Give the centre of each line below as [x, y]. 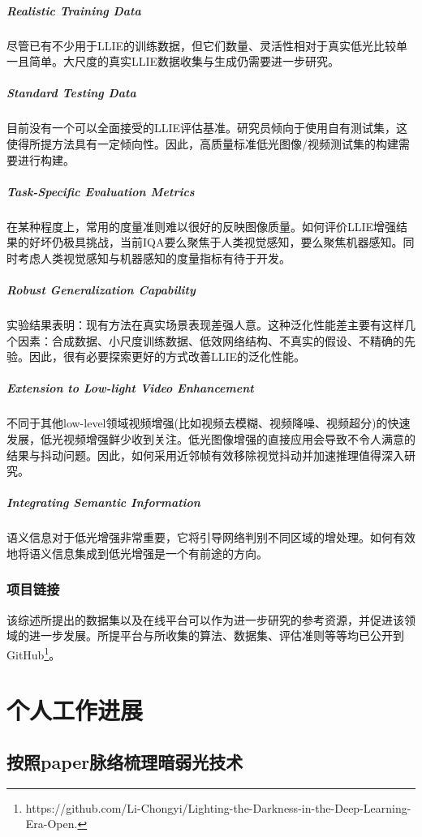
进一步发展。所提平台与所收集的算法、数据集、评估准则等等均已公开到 [216, 635]
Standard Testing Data [71, 93]
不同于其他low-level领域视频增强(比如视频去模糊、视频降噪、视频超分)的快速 [209, 423]
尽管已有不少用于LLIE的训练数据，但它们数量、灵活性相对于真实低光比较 [202, 45]
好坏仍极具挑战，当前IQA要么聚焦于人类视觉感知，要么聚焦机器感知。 [216, 242]
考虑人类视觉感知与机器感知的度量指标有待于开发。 [154, 258]
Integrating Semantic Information [103, 502]
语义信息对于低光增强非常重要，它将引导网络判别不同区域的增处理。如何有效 [211, 537]
